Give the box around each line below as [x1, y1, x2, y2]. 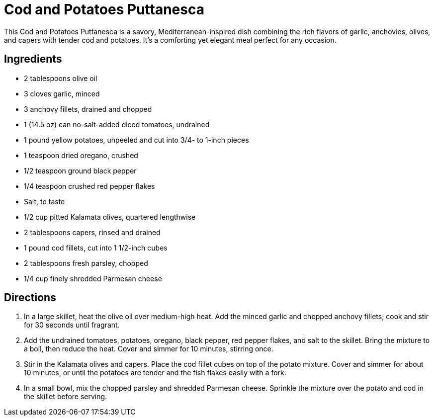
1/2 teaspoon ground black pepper [24, 166, 137, 175]
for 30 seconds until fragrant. [24, 321, 120, 330]
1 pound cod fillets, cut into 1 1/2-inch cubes [24, 243, 168, 252]
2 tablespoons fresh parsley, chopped [24, 258, 148, 267]
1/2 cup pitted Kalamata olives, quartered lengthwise [24, 212, 196, 221]
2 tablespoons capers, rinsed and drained [24, 228, 161, 237]
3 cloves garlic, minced [24, 89, 100, 98]
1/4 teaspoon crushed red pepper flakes [24, 181, 155, 190]
